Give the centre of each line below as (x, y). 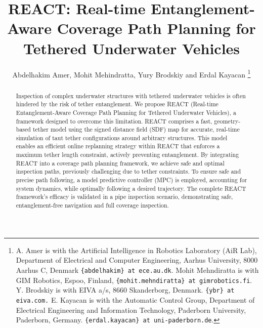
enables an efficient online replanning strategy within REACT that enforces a (118, 146)
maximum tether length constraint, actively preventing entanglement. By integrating (127, 155)
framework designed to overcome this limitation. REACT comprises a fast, (114, 121)
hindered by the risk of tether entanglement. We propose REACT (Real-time (117, 104)
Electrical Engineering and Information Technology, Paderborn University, (131, 310)
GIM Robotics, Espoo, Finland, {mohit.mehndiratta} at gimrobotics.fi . (134, 280)
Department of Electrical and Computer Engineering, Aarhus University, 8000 (137, 260)
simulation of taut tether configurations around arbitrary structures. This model (122, 137)
